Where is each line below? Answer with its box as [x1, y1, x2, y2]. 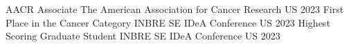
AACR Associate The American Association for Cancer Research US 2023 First [6, 2, 344, 16]
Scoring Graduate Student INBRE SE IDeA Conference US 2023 [6, 29, 280, 43]
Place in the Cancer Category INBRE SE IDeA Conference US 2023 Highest [6, 15, 330, 29]
